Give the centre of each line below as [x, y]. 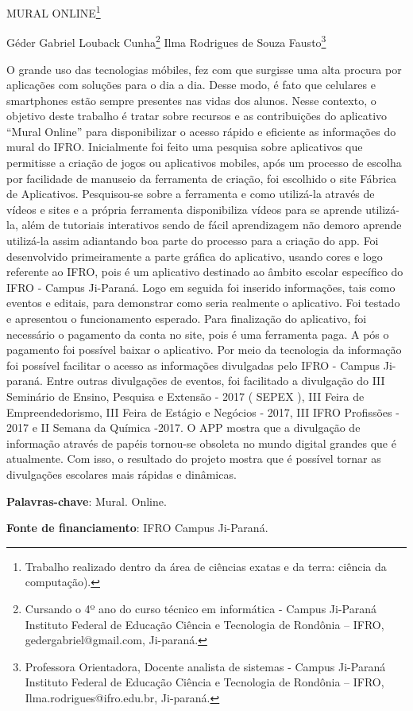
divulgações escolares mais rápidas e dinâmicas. [122, 474]
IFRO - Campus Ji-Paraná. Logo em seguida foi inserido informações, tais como [201, 287]
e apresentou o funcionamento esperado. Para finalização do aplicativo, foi [187, 318]
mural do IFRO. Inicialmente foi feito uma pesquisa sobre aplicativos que [185, 147]
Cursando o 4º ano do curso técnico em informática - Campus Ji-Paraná [201, 608]
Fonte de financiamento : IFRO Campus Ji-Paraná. [137, 528]
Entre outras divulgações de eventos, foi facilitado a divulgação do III [216, 381]
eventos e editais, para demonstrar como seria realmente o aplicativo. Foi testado [203, 303]
